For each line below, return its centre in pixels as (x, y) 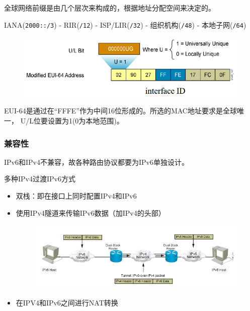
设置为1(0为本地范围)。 (86, 121)
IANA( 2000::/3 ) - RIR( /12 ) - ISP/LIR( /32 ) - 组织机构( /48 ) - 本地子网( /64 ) (125, 24)
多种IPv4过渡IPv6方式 (40, 179)
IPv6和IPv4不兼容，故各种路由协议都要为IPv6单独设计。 (96, 162)
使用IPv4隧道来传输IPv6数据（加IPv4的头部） (91, 212)
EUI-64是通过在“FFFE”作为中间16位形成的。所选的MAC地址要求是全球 (120, 111)
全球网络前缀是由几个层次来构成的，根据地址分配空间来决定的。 (110, 8)
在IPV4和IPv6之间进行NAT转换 (67, 303)
